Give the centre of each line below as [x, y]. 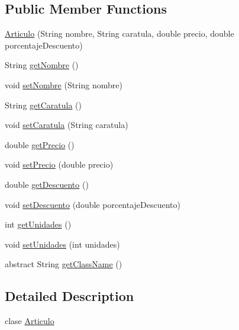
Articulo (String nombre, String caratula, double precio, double [119, 33]
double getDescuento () [47, 184]
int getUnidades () [38, 224]
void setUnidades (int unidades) [62, 244]
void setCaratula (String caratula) [67, 125]
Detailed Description [70, 296]
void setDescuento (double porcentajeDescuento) [93, 204]
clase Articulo [30, 321]
